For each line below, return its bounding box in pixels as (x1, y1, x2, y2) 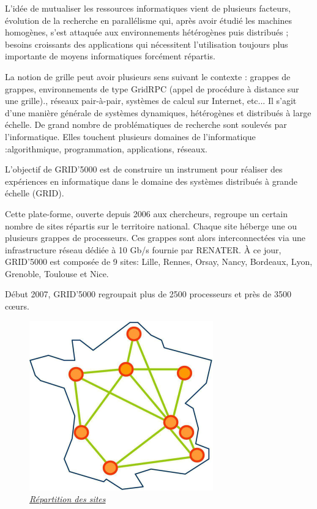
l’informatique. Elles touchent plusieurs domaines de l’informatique (5, 130, 256, 143)
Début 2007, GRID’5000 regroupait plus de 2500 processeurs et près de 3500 (5, 288, 291, 300)
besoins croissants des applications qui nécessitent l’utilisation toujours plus (5, 37, 288, 50)
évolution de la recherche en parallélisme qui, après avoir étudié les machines (5, 13, 293, 26)
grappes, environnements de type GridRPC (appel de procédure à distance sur (5, 82, 299, 95)
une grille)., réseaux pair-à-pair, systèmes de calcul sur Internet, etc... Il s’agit (5, 94, 297, 107)
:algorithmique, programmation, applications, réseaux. (5, 142, 207, 155)
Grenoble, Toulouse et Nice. (5, 267, 109, 280)
